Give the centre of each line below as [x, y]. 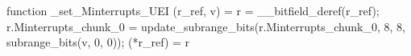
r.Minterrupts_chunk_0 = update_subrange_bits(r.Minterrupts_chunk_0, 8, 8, [206, 26]
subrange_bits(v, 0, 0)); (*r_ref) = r [98, 42]
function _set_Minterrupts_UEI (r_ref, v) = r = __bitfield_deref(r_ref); [193, 10]
